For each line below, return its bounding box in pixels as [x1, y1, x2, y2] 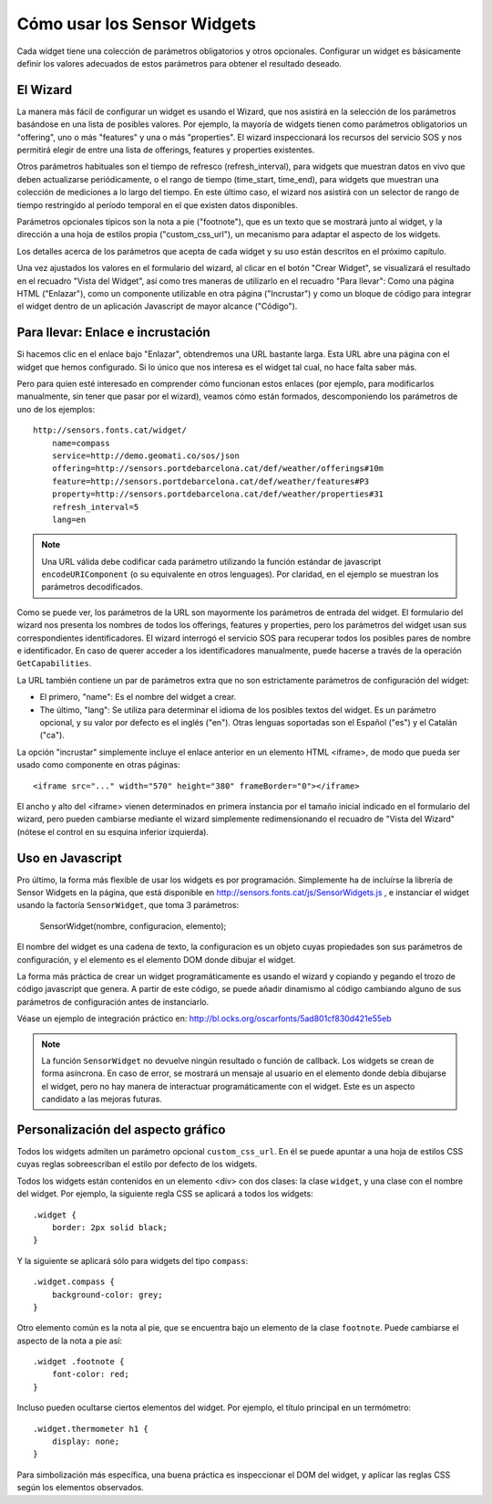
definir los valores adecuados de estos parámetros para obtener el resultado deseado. [16, 57, 342, 68]
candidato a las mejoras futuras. [41, 1093, 163, 1104]
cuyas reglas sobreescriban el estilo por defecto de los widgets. [16, 1159, 258, 1170]
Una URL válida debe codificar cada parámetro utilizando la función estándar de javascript [41, 556, 382, 567]
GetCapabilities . [16, 658, 92, 669]
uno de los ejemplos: [16, 403, 96, 414]
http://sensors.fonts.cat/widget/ [33, 425, 187, 435]
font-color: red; [51, 1369, 129, 1380]
